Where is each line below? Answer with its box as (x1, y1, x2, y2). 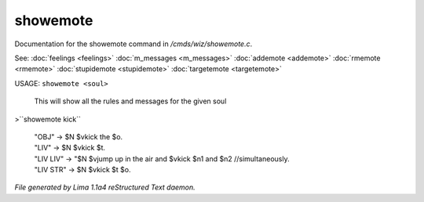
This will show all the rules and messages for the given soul (34, 96, 227, 106)
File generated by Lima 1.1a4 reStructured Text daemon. (14, 182, 196, 192)
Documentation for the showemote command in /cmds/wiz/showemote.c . (14, 39, 253, 49)
